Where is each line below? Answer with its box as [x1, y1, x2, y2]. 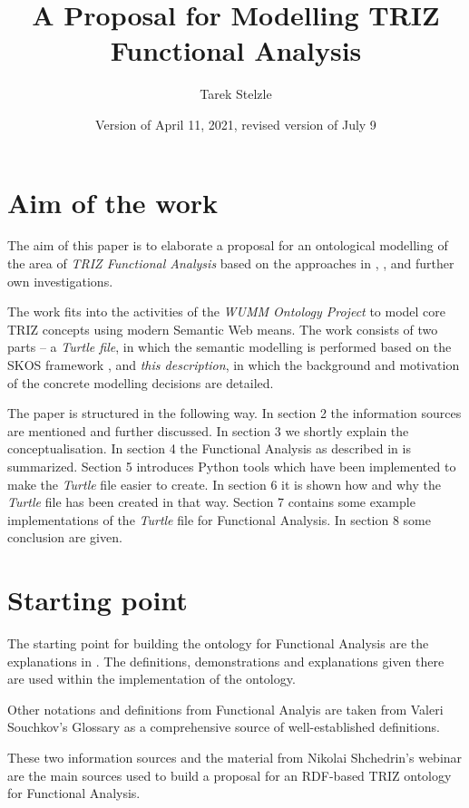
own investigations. [7, 271, 113, 290]
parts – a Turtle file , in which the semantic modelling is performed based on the [7, 337, 452, 356]
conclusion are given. [7, 528, 122, 547]
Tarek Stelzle [200, 84, 272, 103]
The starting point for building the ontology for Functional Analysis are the [7, 634, 429, 653]
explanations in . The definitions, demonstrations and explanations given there [7, 651, 445, 670]
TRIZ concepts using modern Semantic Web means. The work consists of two [7, 319, 438, 338]
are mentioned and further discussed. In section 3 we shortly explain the [7, 421, 409, 440]
